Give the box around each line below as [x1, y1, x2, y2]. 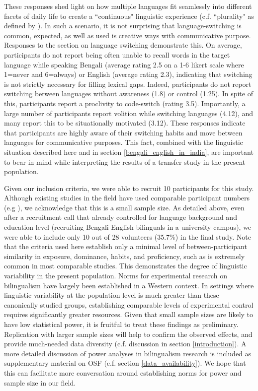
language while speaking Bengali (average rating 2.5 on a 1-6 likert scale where [4, 59, 244, 69]
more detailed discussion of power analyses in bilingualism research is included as [4, 348, 252, 358]
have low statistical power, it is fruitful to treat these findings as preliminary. [4, 319, 239, 329]
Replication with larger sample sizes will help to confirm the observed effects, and [4, 328, 253, 339]
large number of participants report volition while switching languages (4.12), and [4, 108, 253, 118]
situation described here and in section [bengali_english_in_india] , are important [4, 146, 254, 157]
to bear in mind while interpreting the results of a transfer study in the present [4, 156, 246, 167]
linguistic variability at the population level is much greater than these [4, 290, 219, 300]
